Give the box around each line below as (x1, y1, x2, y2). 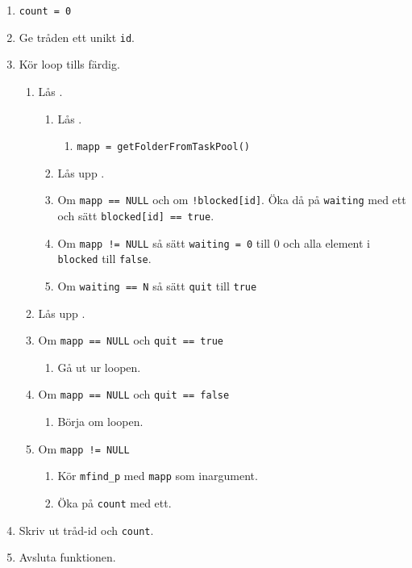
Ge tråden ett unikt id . (19, 28, 135, 45)
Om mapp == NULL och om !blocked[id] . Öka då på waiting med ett (57, 191, 406, 208)
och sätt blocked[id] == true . (57, 207, 214, 223)
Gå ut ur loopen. (57, 358, 141, 375)
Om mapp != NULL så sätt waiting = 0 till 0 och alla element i (57, 234, 370, 251)
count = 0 (19, 6, 72, 17)
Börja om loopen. (57, 413, 144, 430)
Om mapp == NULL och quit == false (38, 386, 230, 403)
